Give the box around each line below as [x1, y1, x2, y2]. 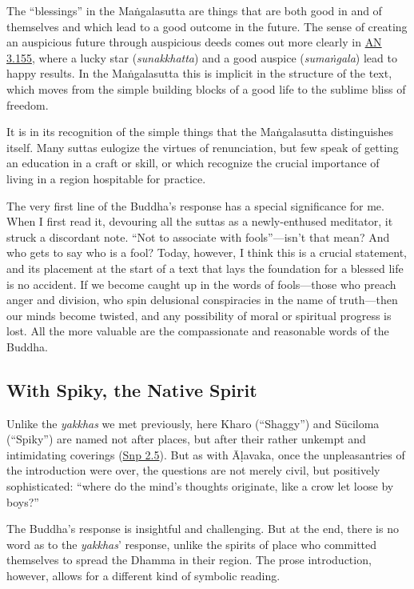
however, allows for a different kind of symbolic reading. [6, 567, 281, 584]
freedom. [6, 96, 49, 113]
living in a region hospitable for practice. [6, 170, 206, 186]
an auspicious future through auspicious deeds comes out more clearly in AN [6, 34, 382, 50]
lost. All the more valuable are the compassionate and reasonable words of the [6, 323, 389, 339]
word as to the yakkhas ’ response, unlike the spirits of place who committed [6, 535, 377, 552]
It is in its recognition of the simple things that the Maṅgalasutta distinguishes [6, 123, 394, 140]
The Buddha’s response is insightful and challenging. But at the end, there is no [6, 520, 399, 537]
